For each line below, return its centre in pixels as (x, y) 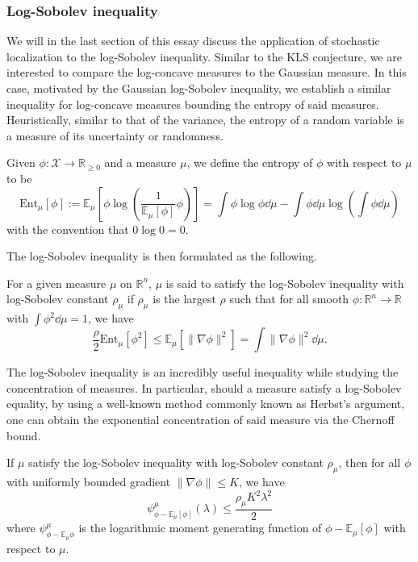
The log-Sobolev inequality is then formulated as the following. (162, 256)
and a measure (140, 162)
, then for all (370, 462)
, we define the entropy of (250, 162)
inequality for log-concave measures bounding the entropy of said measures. (193, 104)
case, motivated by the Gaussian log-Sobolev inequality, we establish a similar (199, 88)
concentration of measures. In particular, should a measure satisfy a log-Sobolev (204, 387)
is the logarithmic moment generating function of (200, 528)
